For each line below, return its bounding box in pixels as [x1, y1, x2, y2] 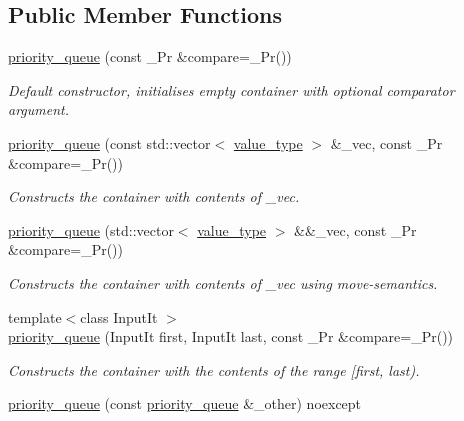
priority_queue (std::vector [8, 219, 174, 240]
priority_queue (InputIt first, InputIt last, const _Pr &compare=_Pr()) [8, 326, 454, 347]
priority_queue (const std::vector [8, 132, 211, 153]
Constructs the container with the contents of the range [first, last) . [8, 359, 420, 380]
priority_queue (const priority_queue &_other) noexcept [8, 393, 362, 414]
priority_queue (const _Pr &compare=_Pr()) [8, 46, 292, 67]
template [8, 306, 62, 327]
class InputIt [80, 306, 158, 327]
